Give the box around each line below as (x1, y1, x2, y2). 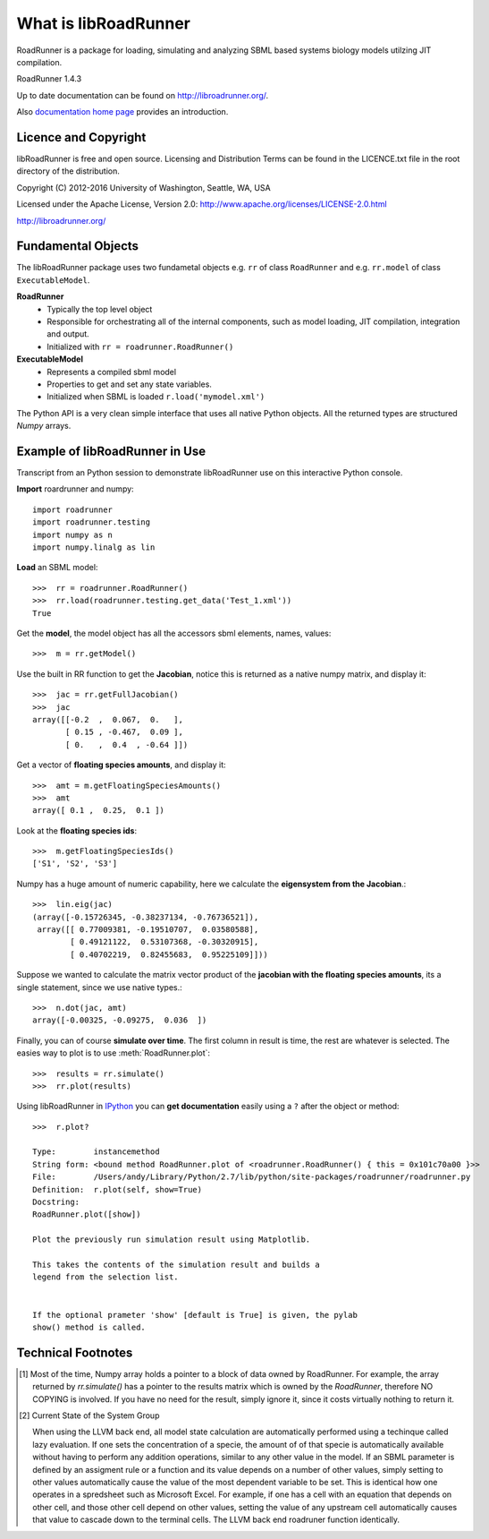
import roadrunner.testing (32, 517, 151, 527)
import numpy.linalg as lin (32, 543, 156, 552)
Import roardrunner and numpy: (16, 483, 134, 494)
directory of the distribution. (16, 166, 121, 176)
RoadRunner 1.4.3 (16, 73, 82, 84)
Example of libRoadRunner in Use (16, 443, 206, 458)
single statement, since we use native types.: (16, 981, 182, 993)
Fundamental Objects (16, 238, 139, 254)
